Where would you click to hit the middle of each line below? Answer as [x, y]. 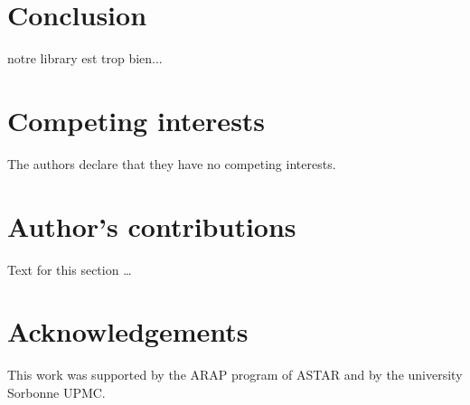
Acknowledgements [128, 331]
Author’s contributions [152, 226]
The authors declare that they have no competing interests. [172, 163]
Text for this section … [70, 269]
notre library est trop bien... [85, 58]
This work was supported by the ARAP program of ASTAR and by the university [235, 375]
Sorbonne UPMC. [56, 392]
